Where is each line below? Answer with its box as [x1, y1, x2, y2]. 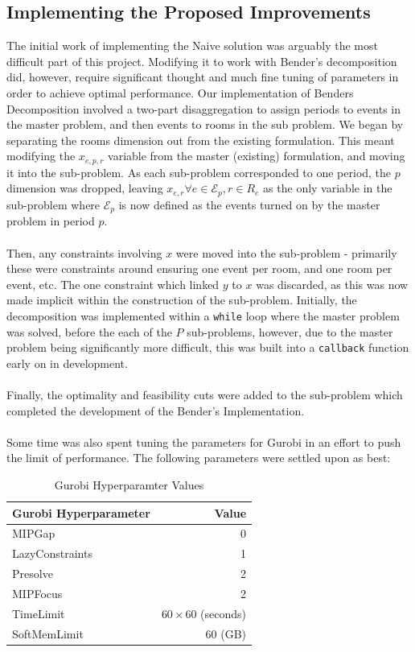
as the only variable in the [263, 180, 392, 196]
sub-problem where [6, 196, 101, 213]
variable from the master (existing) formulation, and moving [108, 147, 405, 164]
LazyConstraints [12, 545, 92, 562]
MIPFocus [12, 584, 63, 601]
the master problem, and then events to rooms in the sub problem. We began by [6, 116, 404, 133]
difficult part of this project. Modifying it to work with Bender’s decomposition [6, 52, 397, 69]
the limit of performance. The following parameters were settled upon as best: [6, 449, 391, 466]
